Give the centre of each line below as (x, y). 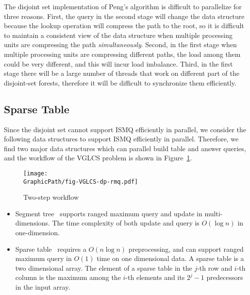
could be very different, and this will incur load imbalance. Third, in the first (118, 63)
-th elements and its (155, 277)
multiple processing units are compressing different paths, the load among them (122, 54)
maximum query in (43, 258)
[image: (36, 173)
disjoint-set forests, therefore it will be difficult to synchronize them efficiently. (120, 82)
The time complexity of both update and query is (126, 223)
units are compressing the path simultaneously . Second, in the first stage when (120, 44)
